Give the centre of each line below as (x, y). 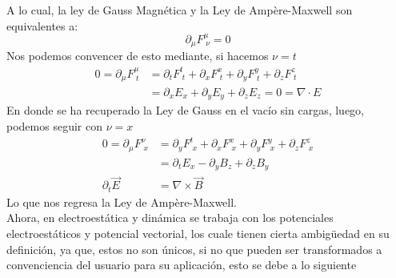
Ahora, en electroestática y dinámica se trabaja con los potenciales (170, 218)
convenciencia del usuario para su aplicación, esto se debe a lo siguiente (182, 265)
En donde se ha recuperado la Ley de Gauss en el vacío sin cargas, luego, (186, 110)
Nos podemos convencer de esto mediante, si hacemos (138, 56)
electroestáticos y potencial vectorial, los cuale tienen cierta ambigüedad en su (198, 234)
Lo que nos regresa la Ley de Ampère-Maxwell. (122, 201)
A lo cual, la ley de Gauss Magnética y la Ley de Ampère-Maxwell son (180, 10)
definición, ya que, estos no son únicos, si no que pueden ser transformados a (194, 249)
